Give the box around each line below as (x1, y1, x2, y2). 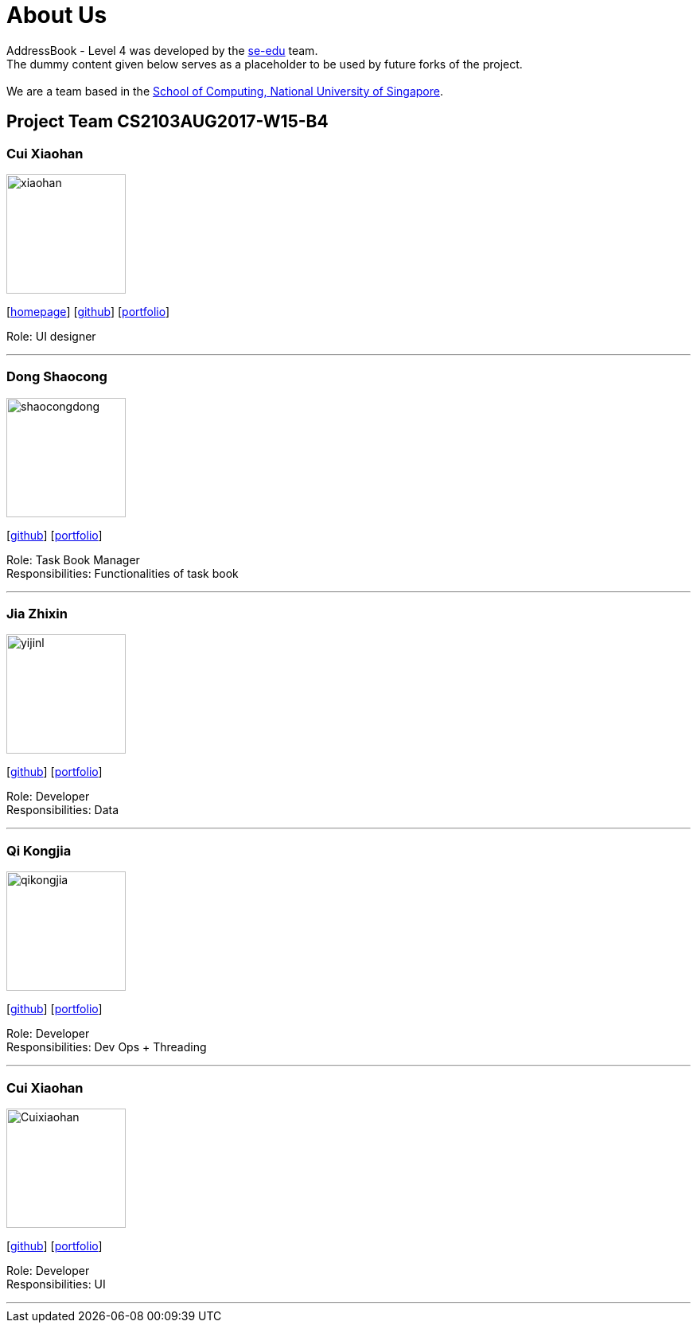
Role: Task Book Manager (6, 552, 140, 567)
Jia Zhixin (6, 606, 68, 622)
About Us (6, 2, 107, 29)
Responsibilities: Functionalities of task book (6, 566, 239, 580)
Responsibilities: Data (6, 803, 119, 817)
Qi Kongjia (6, 842, 72, 859)
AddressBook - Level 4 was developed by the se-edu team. (6, 43, 318, 57)
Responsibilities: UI (6, 1276, 106, 1291)
